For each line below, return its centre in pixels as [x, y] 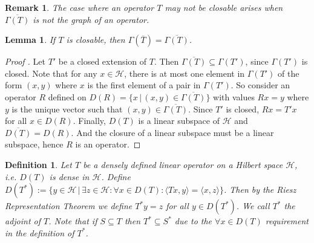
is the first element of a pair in [144, 85]
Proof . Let [25, 61]
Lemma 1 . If [30, 40]
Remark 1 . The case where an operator [80, 7]
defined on [67, 96]
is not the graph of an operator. [91, 19]
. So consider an [260, 85]
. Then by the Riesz [260, 190]
